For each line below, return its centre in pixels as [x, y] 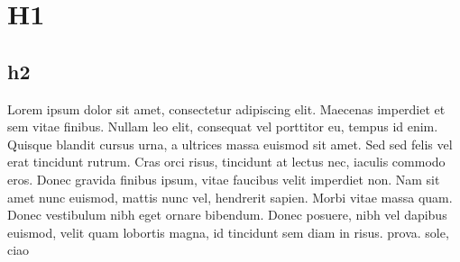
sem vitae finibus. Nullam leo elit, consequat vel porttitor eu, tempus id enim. [223, 126]
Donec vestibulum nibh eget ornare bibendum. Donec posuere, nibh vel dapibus [227, 215]
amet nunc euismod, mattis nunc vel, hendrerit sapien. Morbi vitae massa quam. [230, 197]
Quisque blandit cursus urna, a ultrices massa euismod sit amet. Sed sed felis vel [230, 144]
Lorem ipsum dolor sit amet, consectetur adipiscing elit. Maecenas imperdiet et [226, 108]
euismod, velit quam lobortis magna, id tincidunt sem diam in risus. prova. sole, [228, 232]
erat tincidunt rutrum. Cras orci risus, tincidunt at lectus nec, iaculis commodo [226, 162]
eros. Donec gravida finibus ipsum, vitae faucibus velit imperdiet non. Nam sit [224, 179]
